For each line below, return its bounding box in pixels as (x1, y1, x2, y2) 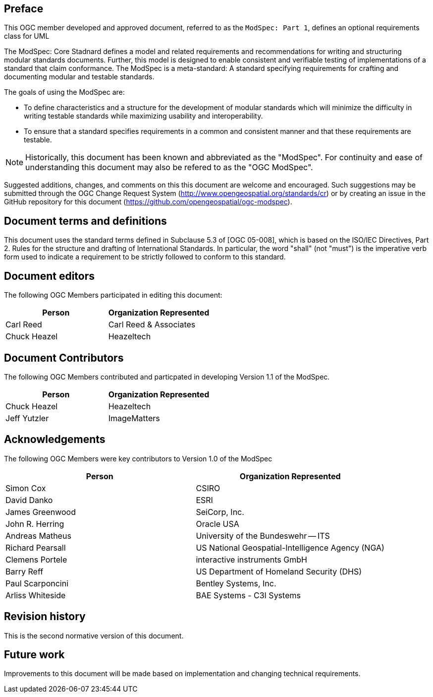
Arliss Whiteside (5, 590, 66, 600)
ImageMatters (108, 413, 160, 423)
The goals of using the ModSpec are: (4, 88, 125, 97)
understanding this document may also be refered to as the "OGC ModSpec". (25, 162, 313, 173)
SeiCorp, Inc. (196, 507, 244, 517)
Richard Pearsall (5, 542, 66, 553)
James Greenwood (5, 507, 76, 517)
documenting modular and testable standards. (4, 72, 155, 81)
